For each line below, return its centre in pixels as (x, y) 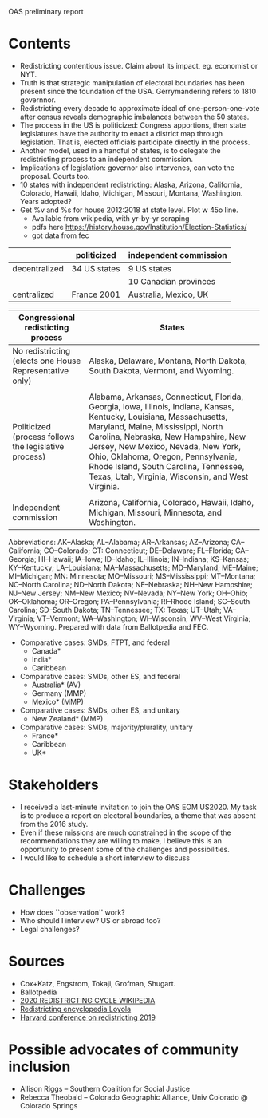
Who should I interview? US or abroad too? (90, 920)
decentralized (38, 268)
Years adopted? (45, 201)
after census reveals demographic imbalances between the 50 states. (134, 117)
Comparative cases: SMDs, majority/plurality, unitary (106, 727)
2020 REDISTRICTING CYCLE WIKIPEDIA (87, 1000)
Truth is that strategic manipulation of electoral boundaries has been (132, 82)
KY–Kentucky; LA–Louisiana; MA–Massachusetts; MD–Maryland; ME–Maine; (133, 567)
